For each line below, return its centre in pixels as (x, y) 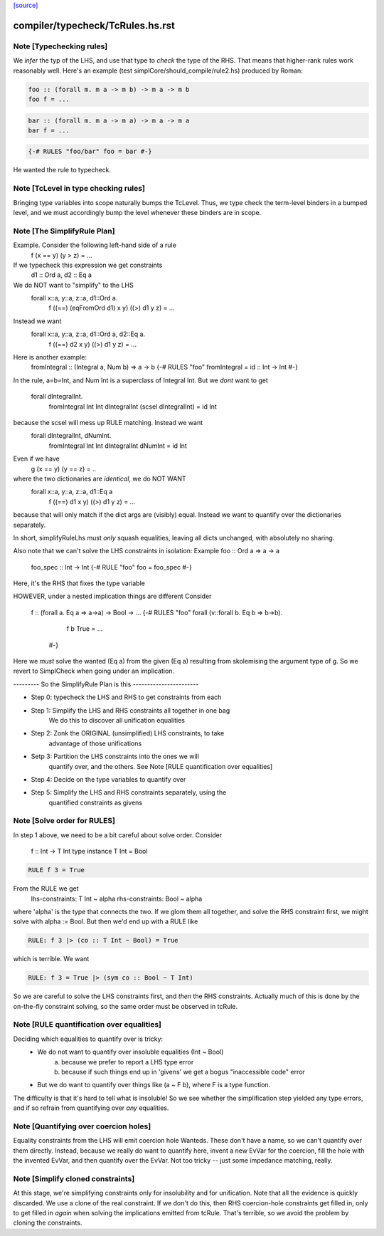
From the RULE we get (46, 889)
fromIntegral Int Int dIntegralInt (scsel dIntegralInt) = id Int (133, 407)
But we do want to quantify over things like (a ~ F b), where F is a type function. (154, 1085)
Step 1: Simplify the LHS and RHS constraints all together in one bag (130, 710)
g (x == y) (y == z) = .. (64, 468)
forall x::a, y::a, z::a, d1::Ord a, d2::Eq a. (88, 334)
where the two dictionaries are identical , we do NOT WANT (100, 478)
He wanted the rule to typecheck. (62, 170)
